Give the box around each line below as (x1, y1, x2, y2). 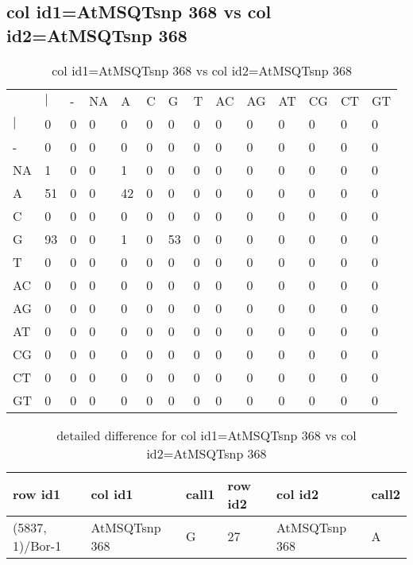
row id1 (13, 485, 61, 504)
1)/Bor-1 (13, 536, 62, 555)
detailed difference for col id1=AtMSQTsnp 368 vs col (56, 425, 357, 444)
